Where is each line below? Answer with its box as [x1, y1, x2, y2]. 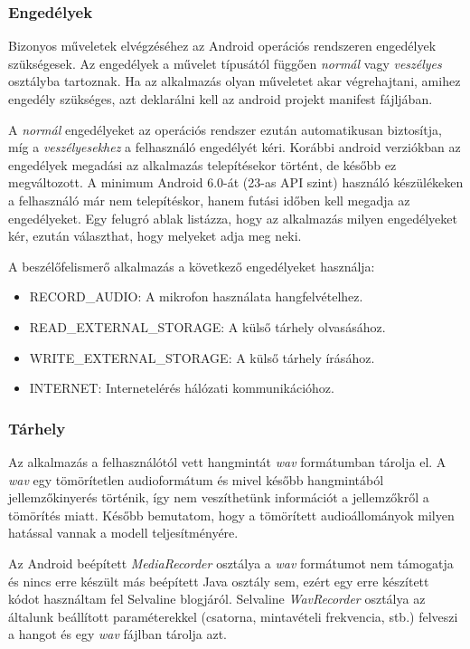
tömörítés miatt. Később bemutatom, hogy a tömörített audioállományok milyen [8, 505, 455, 524]
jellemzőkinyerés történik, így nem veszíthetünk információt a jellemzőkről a [8, 488, 429, 507]
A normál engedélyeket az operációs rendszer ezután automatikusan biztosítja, [8, 119, 442, 138]
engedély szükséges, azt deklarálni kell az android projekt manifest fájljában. [8, 90, 433, 108]
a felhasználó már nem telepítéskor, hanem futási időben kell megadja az [8, 190, 410, 209]
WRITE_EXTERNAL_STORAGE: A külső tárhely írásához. [29, 348, 375, 367]
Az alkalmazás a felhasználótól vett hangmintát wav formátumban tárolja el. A [8, 452, 446, 471]
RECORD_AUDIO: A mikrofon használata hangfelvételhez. [29, 287, 363, 306]
